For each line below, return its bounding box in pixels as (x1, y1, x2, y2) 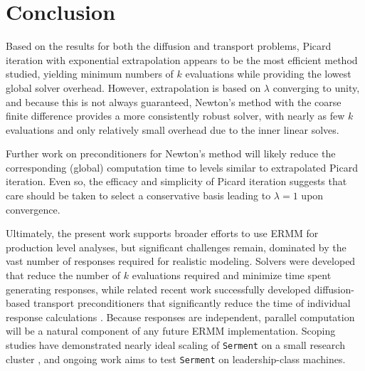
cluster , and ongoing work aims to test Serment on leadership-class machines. (6, 351, 346, 366)
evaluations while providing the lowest (185, 66, 351, 81)
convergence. (6, 202, 60, 216)
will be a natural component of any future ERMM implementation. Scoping (6, 323, 336, 338)
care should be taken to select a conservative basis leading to (6, 188, 271, 203)
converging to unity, (273, 80, 360, 95)
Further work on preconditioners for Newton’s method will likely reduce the (6, 146, 336, 161)
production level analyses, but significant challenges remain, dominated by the (6, 239, 347, 254)
